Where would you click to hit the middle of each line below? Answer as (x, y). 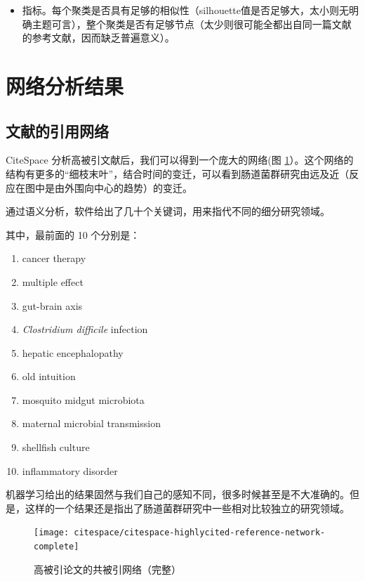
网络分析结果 (65, 85)
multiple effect (53, 281)
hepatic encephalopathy (73, 352)
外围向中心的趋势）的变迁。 (128, 187)
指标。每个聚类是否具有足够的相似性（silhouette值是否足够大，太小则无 (185, 10)
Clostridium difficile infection (85, 329)
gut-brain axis (52, 305)
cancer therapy (54, 258)
